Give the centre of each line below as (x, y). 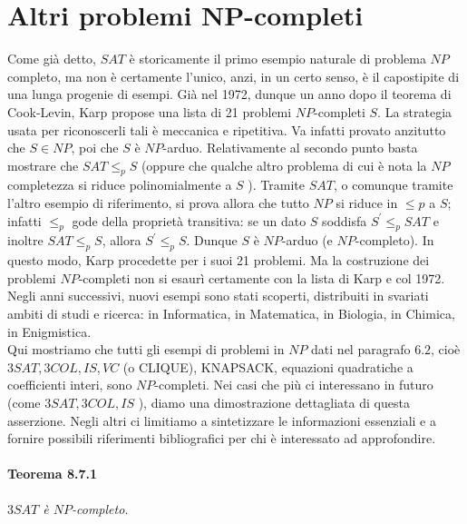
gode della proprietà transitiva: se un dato (189, 220)
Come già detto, (52, 59)
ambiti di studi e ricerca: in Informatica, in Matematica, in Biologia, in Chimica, (231, 314)
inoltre (25, 240)
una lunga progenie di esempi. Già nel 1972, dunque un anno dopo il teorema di (229, 94)
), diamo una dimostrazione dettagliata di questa (274, 403)
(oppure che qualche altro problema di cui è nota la (284, 165)
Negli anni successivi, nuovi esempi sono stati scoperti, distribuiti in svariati (218, 296)
